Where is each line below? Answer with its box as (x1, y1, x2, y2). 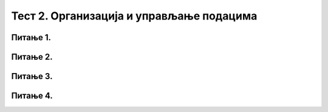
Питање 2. (11, 52, 53, 62)
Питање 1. (11, 32, 52, 43)
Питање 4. (11, 91, 53, 101)
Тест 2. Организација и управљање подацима (11, 9, 258, 23)
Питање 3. (11, 71, 53, 82)
